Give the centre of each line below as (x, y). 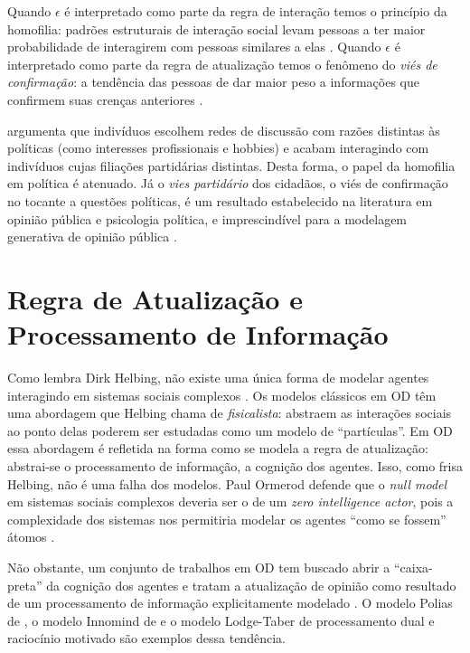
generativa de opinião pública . (92, 237)
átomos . (31, 537)
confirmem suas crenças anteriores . (105, 99)
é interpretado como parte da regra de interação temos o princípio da (256, 11)
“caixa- (413, 567)
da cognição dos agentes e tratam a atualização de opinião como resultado (251, 585)
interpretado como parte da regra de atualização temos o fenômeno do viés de (222, 64)
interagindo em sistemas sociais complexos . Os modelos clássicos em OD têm (222, 395)
